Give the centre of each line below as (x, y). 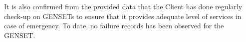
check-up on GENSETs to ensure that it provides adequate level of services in (123, 16)
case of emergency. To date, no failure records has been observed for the (114, 26)
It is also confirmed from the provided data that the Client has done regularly (123, 6)
